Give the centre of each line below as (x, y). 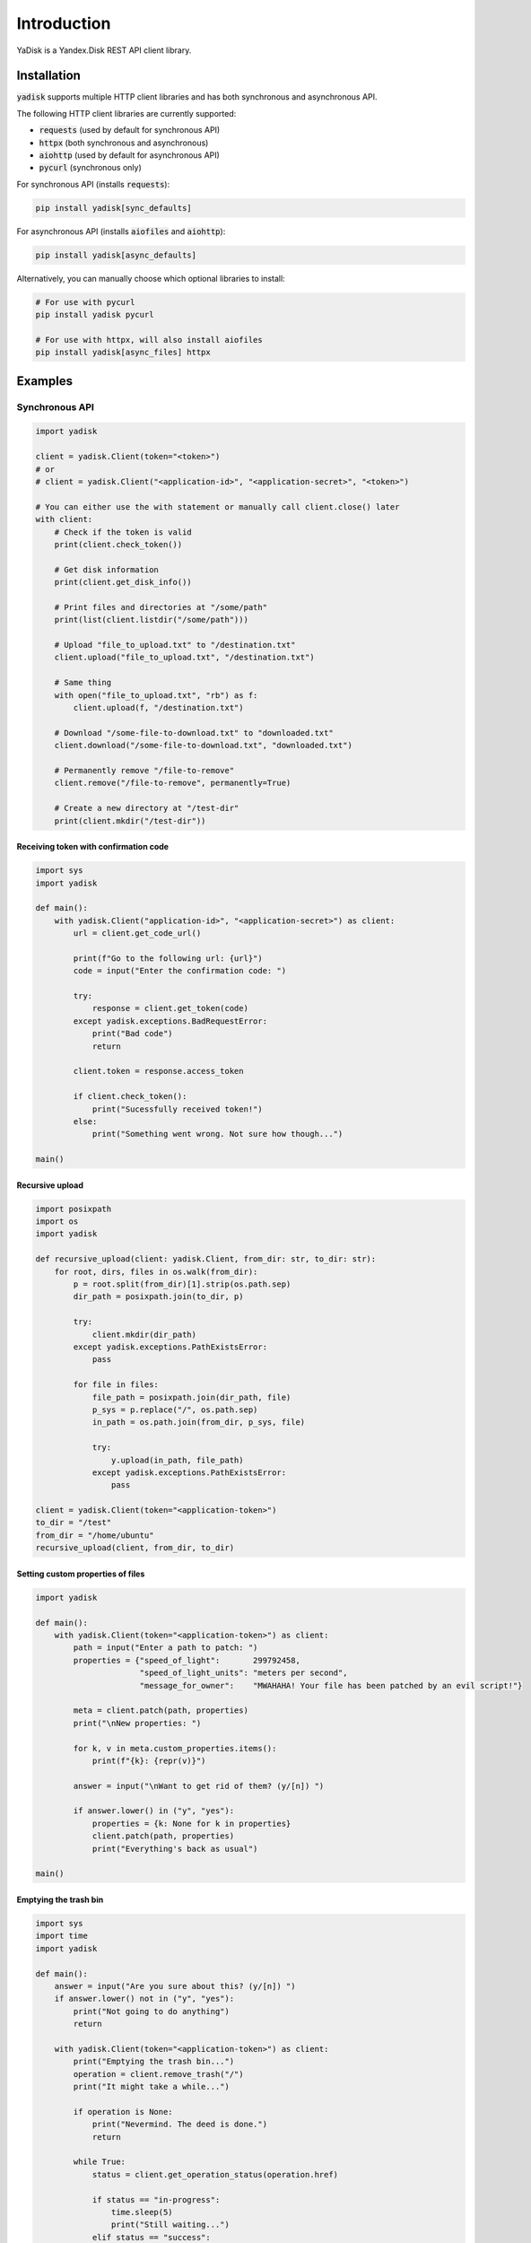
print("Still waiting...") (170, 2225)
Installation (48, 76)
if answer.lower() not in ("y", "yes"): (144, 1999)
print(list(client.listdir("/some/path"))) (151, 620)
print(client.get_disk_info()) (123, 582)
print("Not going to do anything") (152, 2011)
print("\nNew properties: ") (137, 1723)
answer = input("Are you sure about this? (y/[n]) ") (175, 1986)
